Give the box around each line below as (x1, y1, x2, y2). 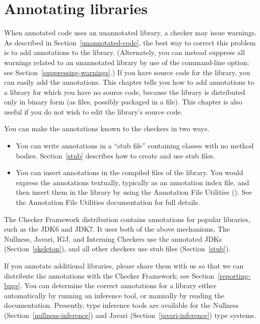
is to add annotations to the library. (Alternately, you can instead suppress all (4, 47, 245, 58)
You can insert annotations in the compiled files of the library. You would (16, 167, 243, 178)
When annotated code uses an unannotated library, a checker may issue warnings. (4, 27, 257, 38)
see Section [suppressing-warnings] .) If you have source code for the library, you (4, 67, 250, 77)
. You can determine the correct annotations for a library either (20, 280, 217, 291)
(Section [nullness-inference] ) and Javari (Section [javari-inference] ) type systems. (4, 309, 256, 320)
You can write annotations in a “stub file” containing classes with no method (16, 140, 254, 151)
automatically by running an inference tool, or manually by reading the (4, 290, 224, 300)
